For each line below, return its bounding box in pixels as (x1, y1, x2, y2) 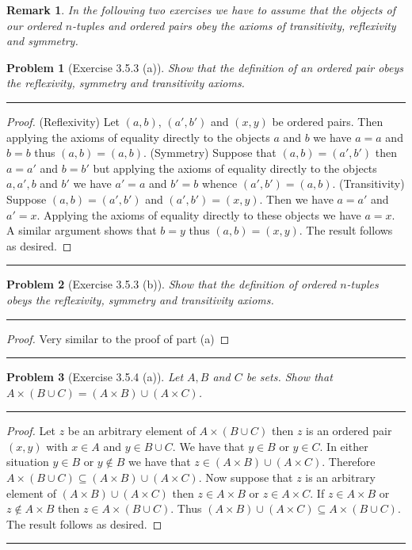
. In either (319, 437, 368, 454)
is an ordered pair (306, 422, 392, 439)
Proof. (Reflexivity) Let (6, 113, 120, 129)
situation (6, 453, 49, 470)
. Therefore (322, 453, 376, 470)
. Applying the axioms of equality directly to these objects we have (36, 206, 361, 223)
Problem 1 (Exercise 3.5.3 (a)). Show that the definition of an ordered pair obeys (6, 59, 404, 75)
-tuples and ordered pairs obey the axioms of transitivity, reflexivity (72, 17, 396, 33)
